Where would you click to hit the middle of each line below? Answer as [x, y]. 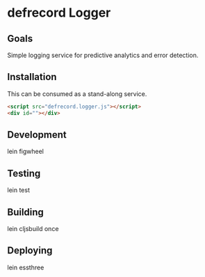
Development [37, 135]
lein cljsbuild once [33, 229]
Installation [32, 77]
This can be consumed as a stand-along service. [77, 94]
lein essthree [26, 267]
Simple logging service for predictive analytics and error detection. [103, 55]
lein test [18, 190]
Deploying [30, 251]
